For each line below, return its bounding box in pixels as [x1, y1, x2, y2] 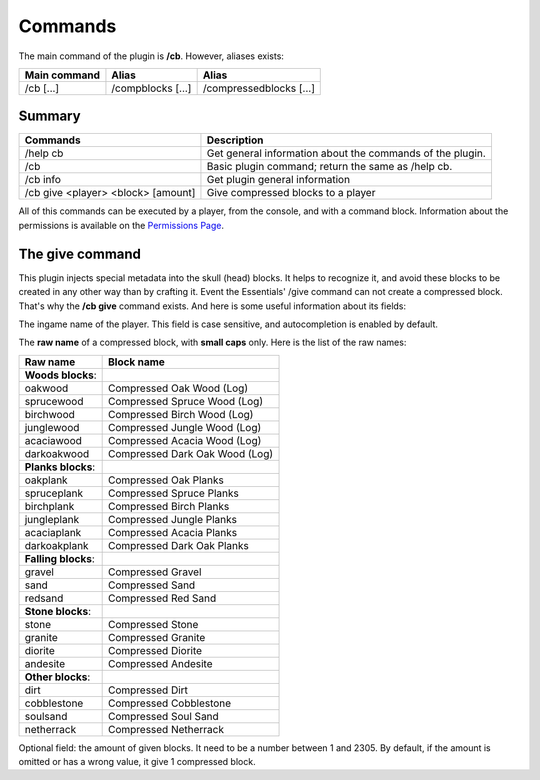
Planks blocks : [24, 460, 96, 474]
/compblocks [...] [111, 81, 192, 95]
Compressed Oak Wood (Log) [107, 381, 249, 395]
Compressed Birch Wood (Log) [107, 407, 254, 421]
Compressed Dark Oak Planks [107, 538, 250, 552]
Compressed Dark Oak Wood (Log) [107, 446, 274, 460]
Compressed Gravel [107, 565, 202, 579]
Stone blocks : [24, 604, 92, 618]
